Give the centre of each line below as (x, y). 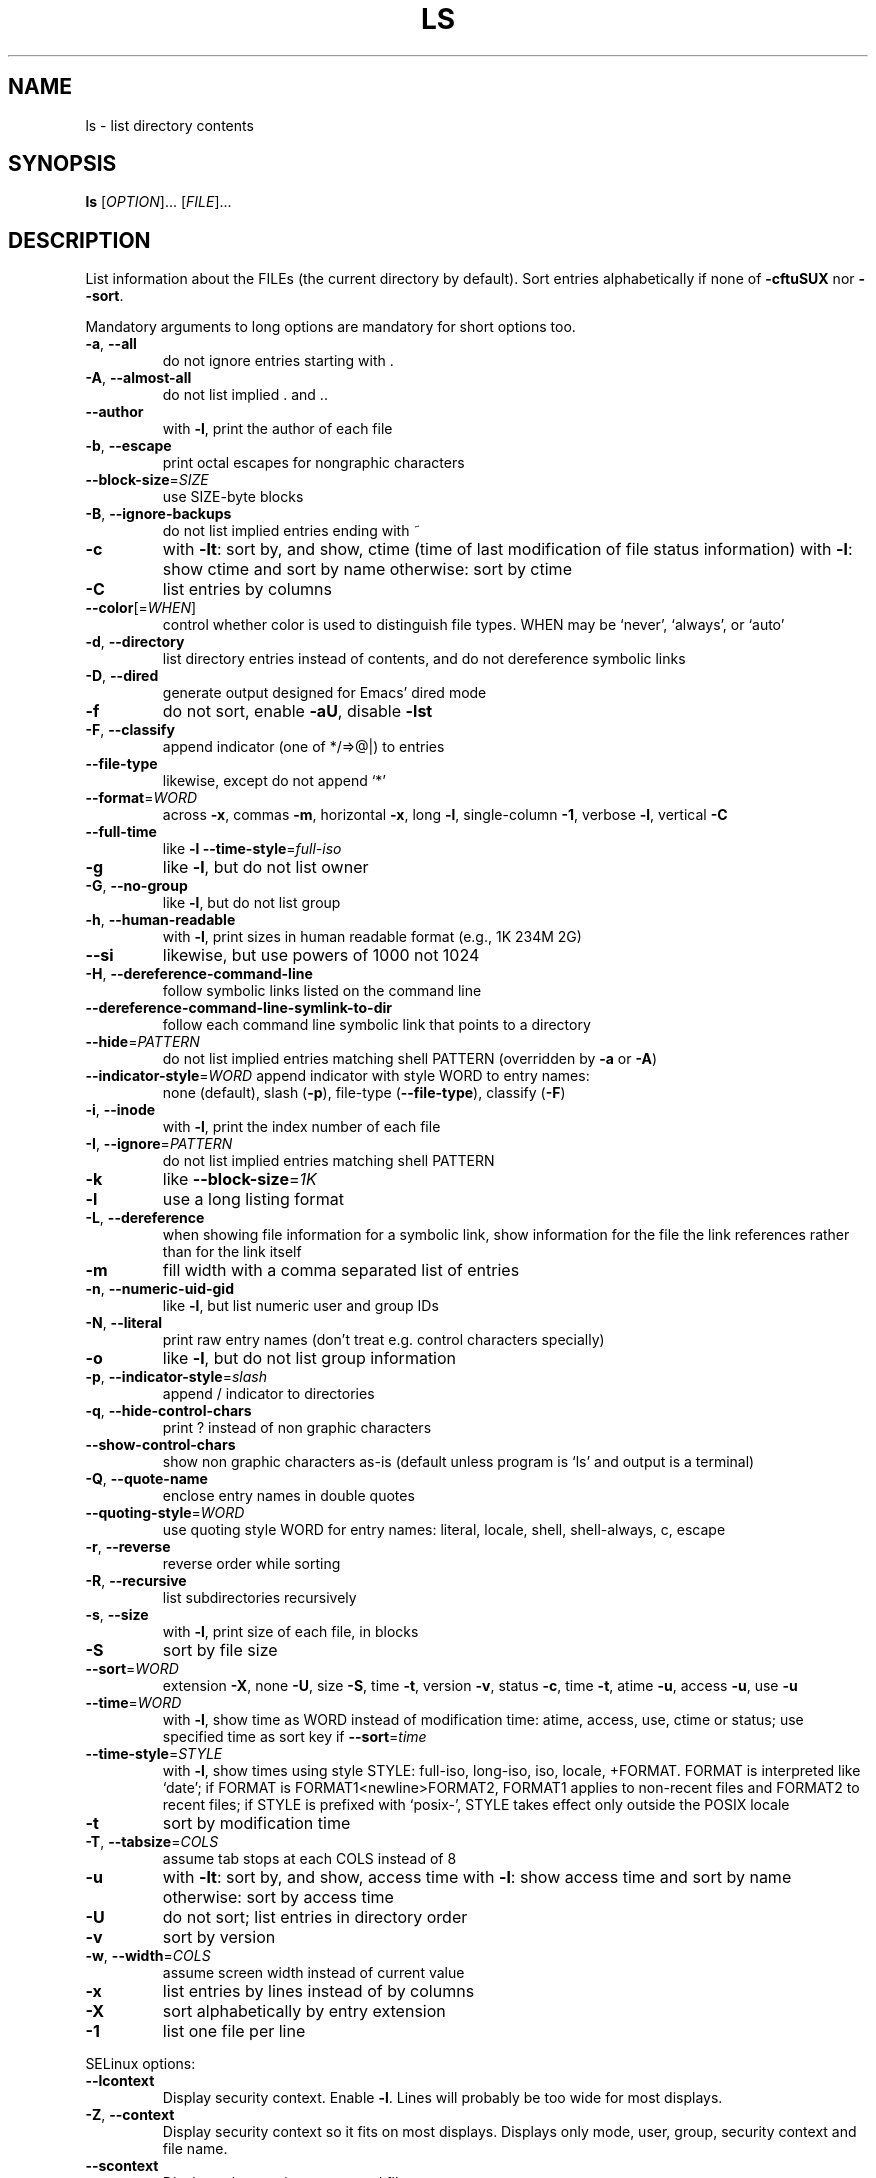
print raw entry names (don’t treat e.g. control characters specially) (383, 1340)
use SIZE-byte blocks (233, 497)
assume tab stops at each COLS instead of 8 (309, 1859)
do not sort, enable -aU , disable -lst (297, 711)
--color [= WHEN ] (141, 608)
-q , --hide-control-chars (168, 1411)
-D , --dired (122, 676)
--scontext (122, 2166)
